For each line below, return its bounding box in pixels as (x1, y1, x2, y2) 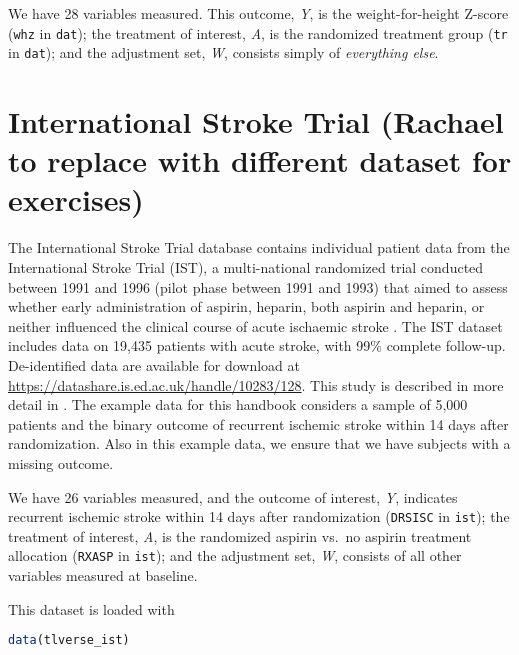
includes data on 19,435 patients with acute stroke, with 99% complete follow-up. (8, 335, 506, 356)
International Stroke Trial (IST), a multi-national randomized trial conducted (8, 257, 484, 277)
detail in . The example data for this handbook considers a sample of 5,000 (8, 394, 468, 415)
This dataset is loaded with (8, 598, 175, 619)
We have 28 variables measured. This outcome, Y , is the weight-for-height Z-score (8, 3, 509, 23)
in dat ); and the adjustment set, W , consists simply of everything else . (8, 42, 439, 63)
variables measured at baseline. (8, 565, 198, 586)
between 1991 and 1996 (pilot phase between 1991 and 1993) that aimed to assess (8, 276, 508, 297)
